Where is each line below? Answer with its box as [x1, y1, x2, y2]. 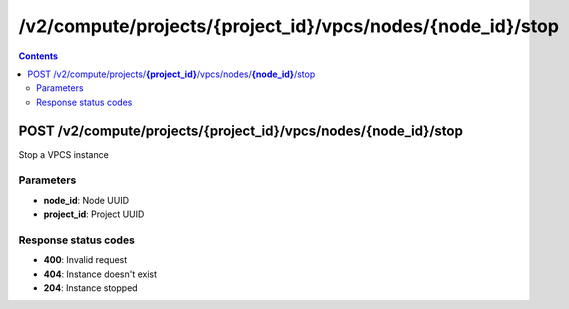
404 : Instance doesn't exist [43, 268, 158, 280]
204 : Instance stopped [43, 282, 139, 294]
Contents [18, 50, 59, 62]
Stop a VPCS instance [18, 148, 109, 160]
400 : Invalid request [43, 254, 128, 266]
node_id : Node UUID [43, 194, 130, 206]
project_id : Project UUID [43, 208, 145, 220]
